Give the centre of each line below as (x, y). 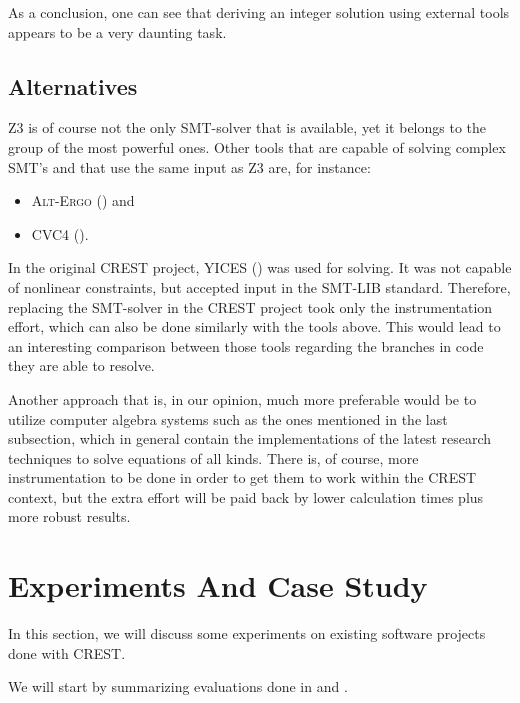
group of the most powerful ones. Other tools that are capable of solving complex (257, 146)
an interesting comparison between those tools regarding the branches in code (246, 345)
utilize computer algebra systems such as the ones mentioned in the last (228, 418)
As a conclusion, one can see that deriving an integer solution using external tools (259, 12)
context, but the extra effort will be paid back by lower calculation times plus (246, 496)
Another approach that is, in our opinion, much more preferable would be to (242, 398)
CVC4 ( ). (60, 233)
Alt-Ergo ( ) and (83, 200)
